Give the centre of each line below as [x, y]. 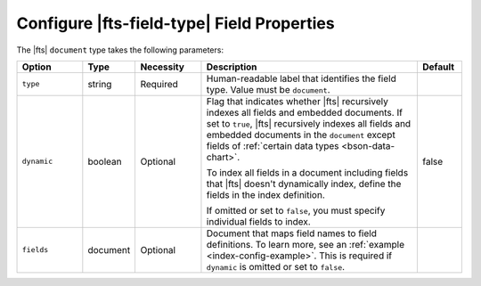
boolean [105, 161]
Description [232, 67]
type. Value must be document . [268, 89]
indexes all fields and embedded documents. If [304, 112]
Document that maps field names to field [292, 233]
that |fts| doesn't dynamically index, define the [304, 184]
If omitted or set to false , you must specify [296, 210]
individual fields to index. [258, 221]
